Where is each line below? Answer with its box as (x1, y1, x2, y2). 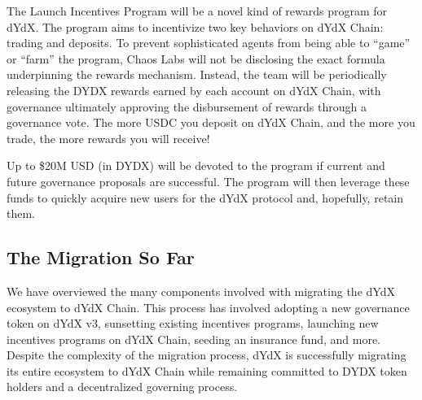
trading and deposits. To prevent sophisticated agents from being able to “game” (7, 34, 411, 51)
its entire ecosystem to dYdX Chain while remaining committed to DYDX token (7, 362, 407, 379)
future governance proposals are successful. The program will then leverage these (7, 172, 410, 189)
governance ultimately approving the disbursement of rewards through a (7, 98, 367, 115)
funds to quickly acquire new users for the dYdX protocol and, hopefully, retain (7, 189, 404, 206)
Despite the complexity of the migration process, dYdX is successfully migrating (7, 346, 407, 363)
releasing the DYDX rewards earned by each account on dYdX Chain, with (7, 81, 381, 98)
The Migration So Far (7, 245, 195, 270)
